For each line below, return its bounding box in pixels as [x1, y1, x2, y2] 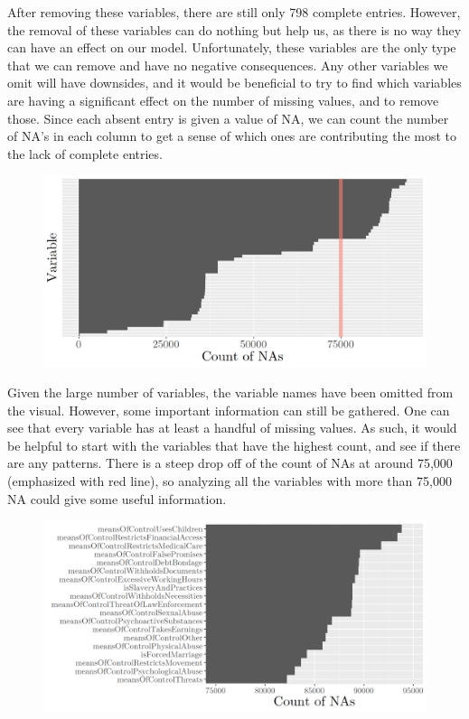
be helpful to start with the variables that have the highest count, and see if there [7, 435, 461, 454]
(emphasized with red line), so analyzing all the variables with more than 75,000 [7, 471, 452, 490]
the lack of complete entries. [7, 144, 163, 163]
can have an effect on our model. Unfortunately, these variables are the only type [7, 38, 456, 57]
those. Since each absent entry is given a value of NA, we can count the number [7, 108, 449, 127]
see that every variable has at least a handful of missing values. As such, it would [7, 418, 457, 437]
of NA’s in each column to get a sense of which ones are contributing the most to [7, 126, 457, 145]
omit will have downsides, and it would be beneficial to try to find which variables [7, 73, 462, 92]
